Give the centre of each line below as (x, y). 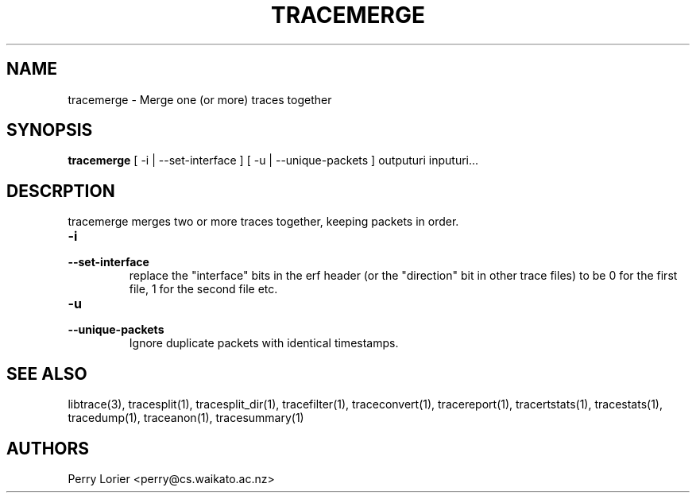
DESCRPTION (61, 191)
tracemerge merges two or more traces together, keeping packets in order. (263, 222)
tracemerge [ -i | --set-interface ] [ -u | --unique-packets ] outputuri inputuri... (273, 161)
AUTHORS (48, 448)
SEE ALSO (47, 373)
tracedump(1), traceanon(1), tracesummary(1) (186, 418)
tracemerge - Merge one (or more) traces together (200, 99)
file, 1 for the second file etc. (203, 289)
